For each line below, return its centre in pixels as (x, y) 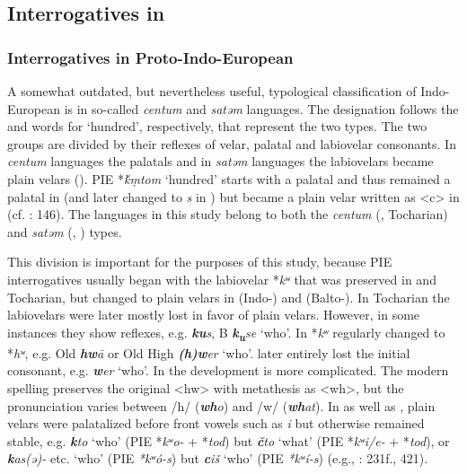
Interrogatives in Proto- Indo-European (150, 57)
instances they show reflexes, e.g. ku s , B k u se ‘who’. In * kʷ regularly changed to (226, 334)
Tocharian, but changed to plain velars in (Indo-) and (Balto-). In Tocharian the (229, 297)
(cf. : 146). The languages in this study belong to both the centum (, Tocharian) (228, 214)
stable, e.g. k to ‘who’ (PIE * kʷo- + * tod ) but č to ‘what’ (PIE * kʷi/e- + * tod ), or (229, 440)
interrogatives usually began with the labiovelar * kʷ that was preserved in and (222, 279)
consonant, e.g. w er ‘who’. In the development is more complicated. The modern (228, 370)
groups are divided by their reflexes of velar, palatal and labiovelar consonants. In (232, 143)
